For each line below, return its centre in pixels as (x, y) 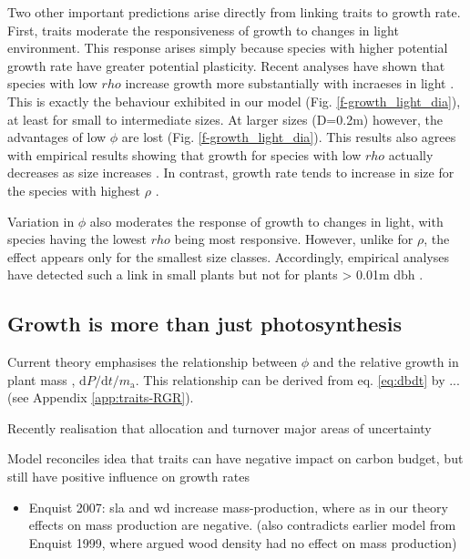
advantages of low (57, 137)
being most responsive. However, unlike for (294, 239)
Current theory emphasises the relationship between (153, 362)
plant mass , (41, 379)
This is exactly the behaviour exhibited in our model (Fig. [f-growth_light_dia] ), (234, 101)
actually (411, 154)
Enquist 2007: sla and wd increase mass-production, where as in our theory (238, 507)
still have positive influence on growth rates (128, 477)
